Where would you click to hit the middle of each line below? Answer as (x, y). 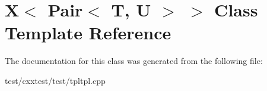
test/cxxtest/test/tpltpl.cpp (55, 80)
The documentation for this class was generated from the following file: (134, 61)
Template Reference (88, 33)
